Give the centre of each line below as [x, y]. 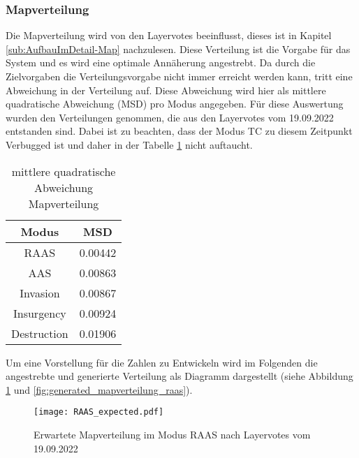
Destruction [40, 333]
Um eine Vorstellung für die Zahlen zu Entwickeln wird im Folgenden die [162, 362]
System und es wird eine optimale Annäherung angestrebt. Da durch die [161, 62]
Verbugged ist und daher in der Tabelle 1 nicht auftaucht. [129, 144]
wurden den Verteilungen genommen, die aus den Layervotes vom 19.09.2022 [170, 117]
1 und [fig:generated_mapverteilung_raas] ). [99, 389]
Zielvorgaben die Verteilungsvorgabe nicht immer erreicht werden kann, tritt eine [179, 76]
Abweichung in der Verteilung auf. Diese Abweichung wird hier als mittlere [166, 90]
